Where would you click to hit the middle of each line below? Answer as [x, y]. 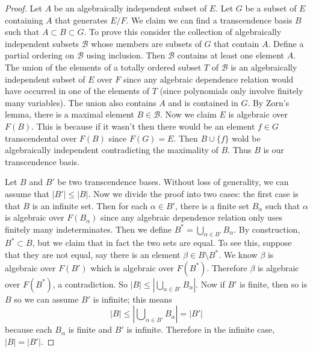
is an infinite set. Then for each [90, 205]
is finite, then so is [274, 284]
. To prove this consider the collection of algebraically [183, 32]
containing [24, 20]
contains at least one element [231, 55]
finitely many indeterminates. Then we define [88, 229]
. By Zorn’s [268, 102]
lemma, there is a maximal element [70, 114]
